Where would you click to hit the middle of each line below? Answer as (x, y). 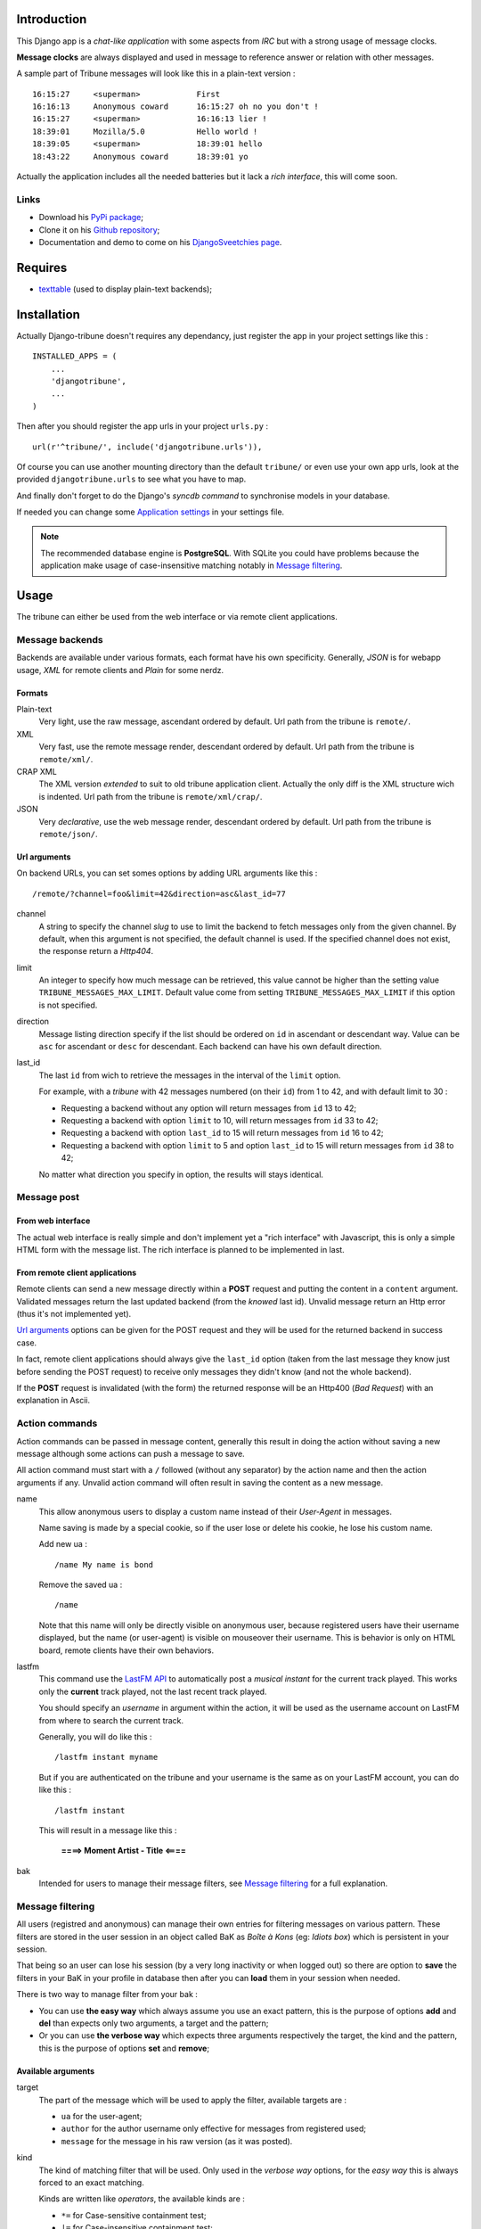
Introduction (52, 19)
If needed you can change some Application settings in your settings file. (151, 512)
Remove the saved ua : (81, 1585)
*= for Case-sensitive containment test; (134, 2215)
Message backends (60, 639)
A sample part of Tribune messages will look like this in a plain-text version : (156, 74)
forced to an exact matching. (91, 2182)
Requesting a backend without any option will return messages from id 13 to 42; (208, 1108)
